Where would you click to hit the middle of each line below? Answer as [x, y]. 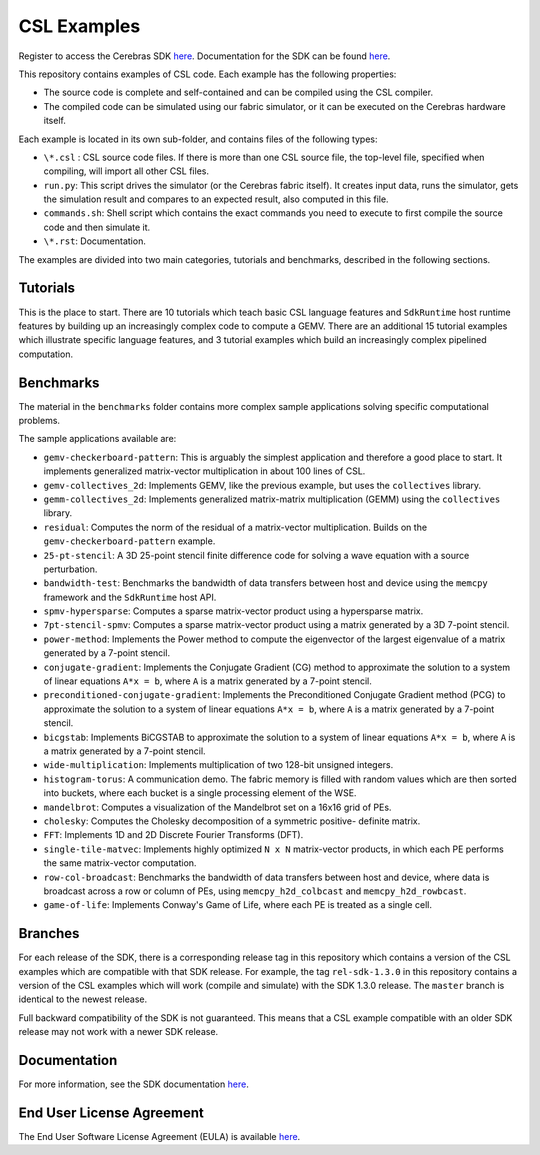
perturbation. [70, 569]
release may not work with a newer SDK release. [118, 1032]
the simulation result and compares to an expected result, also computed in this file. [216, 199]
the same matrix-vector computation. [120, 863]
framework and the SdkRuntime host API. [130, 597]
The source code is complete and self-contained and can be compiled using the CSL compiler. [238, 92]
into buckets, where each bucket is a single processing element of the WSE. [200, 793]
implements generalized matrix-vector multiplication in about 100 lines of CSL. [204, 471]
